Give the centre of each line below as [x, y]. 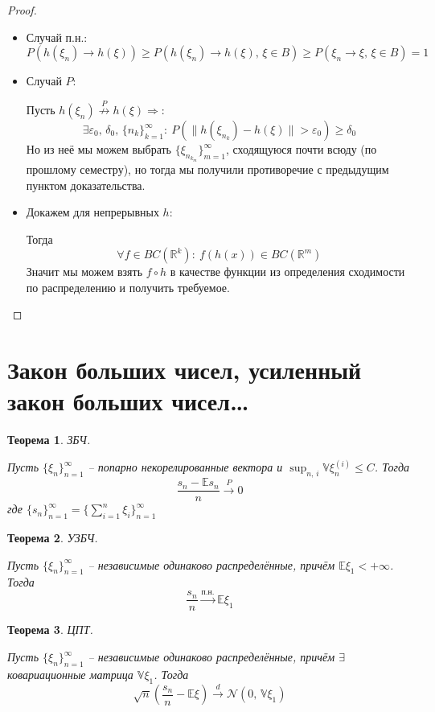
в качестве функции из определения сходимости [287, 272]
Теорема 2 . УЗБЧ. [53, 538]
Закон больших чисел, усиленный [185, 370]
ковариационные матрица [70, 674]
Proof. [22, 10]
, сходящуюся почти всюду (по [301, 149]
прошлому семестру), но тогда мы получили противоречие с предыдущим [207, 169]
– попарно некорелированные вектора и [185, 467]
